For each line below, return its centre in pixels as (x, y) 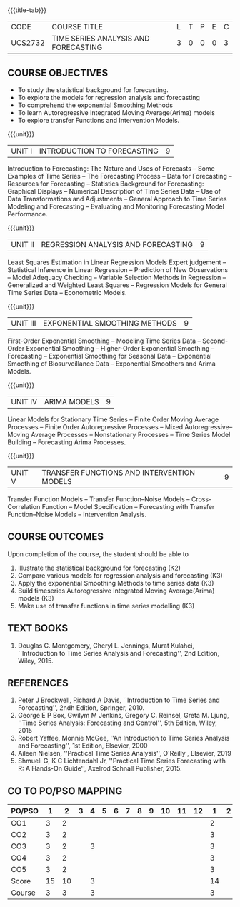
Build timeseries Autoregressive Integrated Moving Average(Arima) (116, 591)
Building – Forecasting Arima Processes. (67, 442)
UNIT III (24, 323)
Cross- (201, 499)
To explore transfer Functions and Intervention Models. (99, 120)
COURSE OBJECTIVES (58, 72)
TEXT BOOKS (38, 628)
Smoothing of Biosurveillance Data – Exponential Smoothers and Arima (111, 364)
